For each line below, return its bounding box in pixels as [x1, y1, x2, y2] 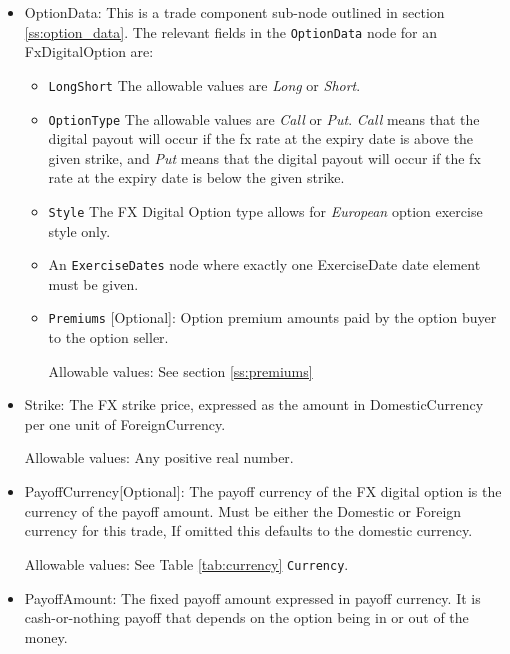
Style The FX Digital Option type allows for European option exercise [48, 200, 483, 221]
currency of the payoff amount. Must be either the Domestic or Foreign [24, 500, 462, 521]
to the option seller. [48, 327, 169, 348]
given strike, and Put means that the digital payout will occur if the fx [48, 147, 481, 168]
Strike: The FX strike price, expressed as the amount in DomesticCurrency [24, 394, 484, 415]
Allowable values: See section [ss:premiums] [48, 360, 313, 381]
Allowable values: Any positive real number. [24, 447, 294, 468]
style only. [48, 220, 111, 241]
